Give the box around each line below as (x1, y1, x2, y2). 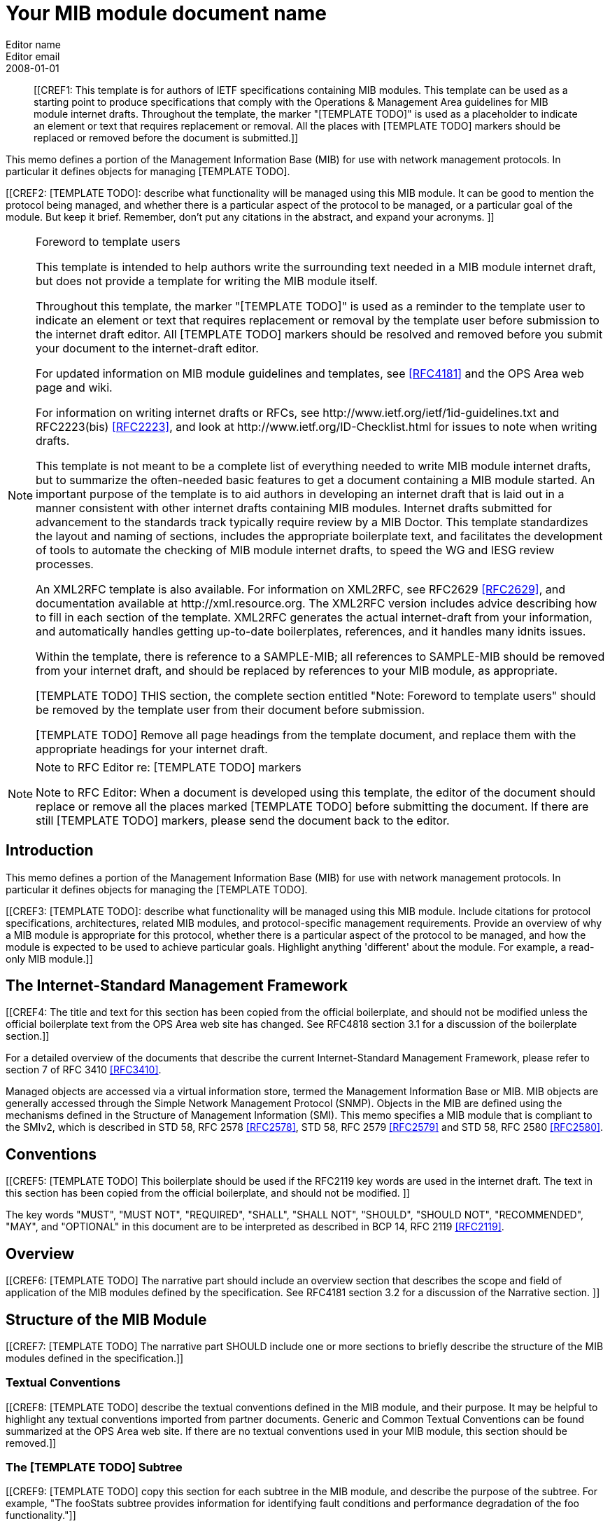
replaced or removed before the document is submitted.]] (34, 131, 299, 144)
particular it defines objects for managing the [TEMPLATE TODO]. (6, 883, 308, 895)
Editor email (6, 50, 60, 62)
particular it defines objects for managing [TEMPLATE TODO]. (6, 165, 290, 177)
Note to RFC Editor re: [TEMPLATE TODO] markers (36, 759, 302, 774)
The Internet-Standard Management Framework (6, 977, 348, 995)
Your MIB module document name (6, 1, 327, 25)
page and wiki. (36, 380, 113, 394)
